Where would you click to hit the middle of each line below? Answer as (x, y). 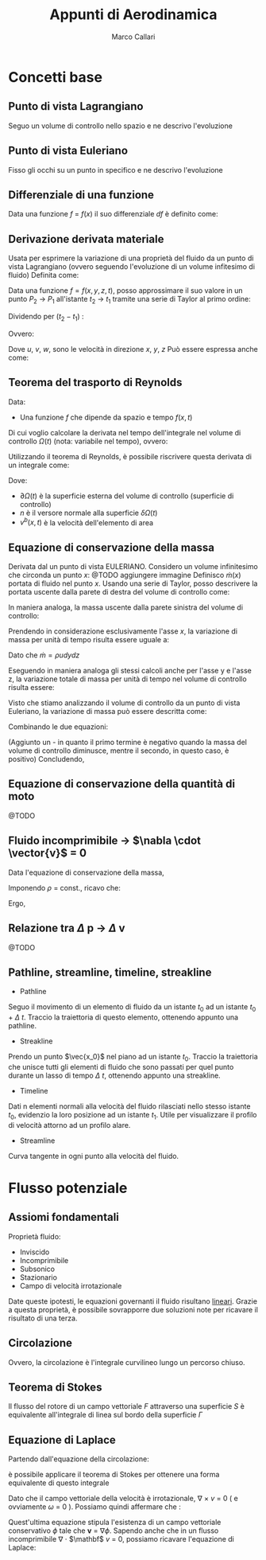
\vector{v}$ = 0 (48, 853)
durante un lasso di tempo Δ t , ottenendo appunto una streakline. (114, 1075)
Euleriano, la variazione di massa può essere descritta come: (108, 712)
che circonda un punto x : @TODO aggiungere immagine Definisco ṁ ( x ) (125, 575)
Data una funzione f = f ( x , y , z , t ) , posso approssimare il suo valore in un (126, 291)
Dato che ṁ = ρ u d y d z (44, 655)
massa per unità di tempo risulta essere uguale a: (89, 640)
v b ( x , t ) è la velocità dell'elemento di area (86, 521)
